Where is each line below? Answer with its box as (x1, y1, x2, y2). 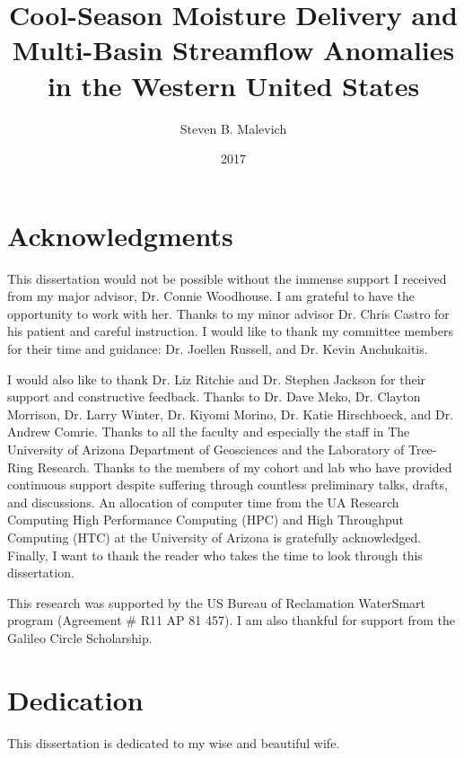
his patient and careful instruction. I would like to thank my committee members (7, 322, 453, 340)
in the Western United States (47, 66, 420, 103)
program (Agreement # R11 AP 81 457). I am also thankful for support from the (7, 611, 455, 630)
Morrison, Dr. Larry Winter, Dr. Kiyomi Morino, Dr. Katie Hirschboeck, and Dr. (7, 404, 454, 423)
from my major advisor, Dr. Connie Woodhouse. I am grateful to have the (7, 286, 416, 305)
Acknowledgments (7, 216, 233, 253)
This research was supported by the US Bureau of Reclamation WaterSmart (7, 593, 426, 612)
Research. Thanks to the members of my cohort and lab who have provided (37, 457, 452, 476)
